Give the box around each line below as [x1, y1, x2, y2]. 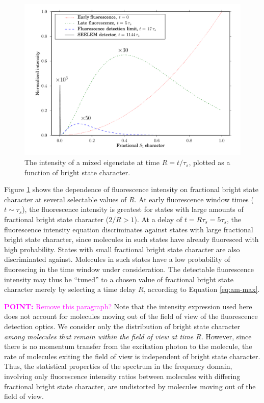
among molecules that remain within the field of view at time [4, 331, 194, 341]
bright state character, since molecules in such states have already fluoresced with [4, 234, 259, 245]
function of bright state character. [24, 167, 130, 177]
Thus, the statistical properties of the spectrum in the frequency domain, [4, 361, 232, 371]
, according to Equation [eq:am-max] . [143, 284, 260, 294]
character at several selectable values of [4, 194, 127, 204]
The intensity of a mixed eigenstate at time [24, 157, 160, 168]
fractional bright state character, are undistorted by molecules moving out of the [4, 381, 256, 391]
